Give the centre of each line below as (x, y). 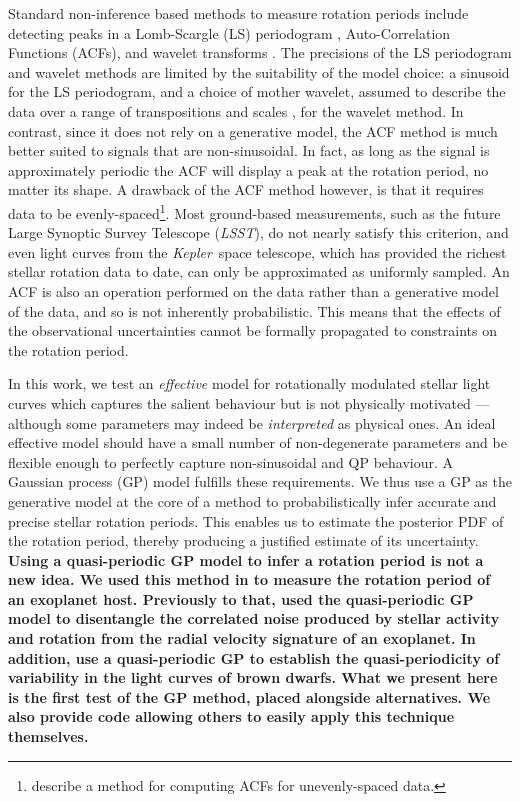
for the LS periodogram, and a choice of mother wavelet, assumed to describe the (257, 91)
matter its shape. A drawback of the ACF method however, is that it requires (246, 189)
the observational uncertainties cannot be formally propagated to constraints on (252, 330)
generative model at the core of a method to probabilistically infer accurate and (252, 500)
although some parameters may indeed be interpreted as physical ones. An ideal (252, 422)
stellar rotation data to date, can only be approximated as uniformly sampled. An (259, 271)
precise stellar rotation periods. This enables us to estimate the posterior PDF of (256, 520)
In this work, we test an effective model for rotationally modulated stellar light (249, 383)
